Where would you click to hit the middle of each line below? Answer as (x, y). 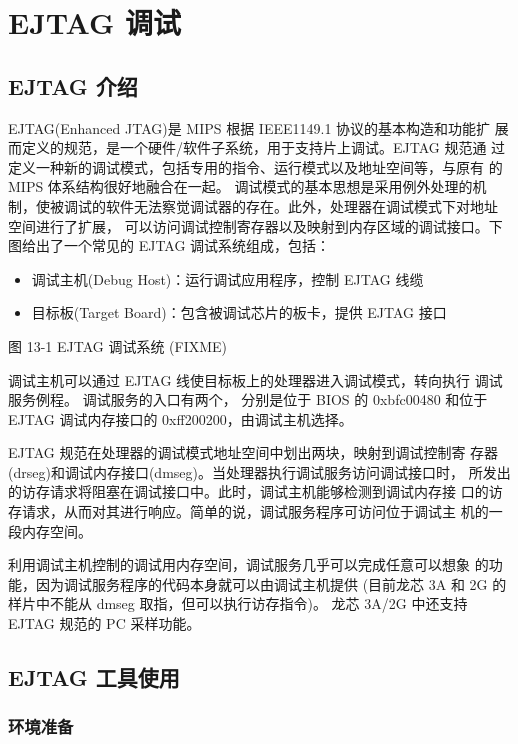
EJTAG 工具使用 (94, 677)
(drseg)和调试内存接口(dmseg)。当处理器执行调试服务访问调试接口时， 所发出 (259, 471)
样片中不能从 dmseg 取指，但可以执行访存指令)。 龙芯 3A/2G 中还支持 (238, 603)
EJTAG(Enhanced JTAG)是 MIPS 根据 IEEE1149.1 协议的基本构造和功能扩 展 (258, 127)
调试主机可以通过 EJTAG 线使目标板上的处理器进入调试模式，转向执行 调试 (255, 379)
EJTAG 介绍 (73, 85)
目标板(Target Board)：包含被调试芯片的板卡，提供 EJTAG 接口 (239, 312)
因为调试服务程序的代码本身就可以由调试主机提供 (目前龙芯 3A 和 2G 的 (271, 583)
